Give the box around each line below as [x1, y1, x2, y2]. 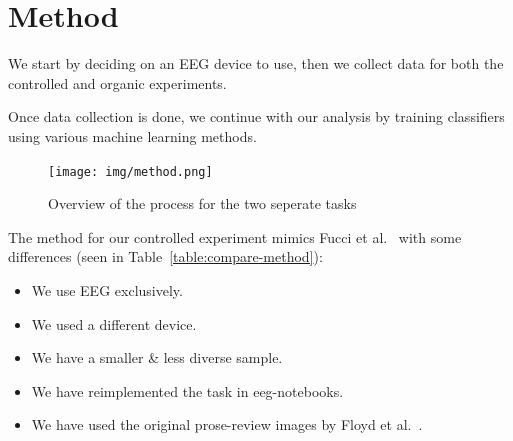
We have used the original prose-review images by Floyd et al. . [31, 414, 423, 435]
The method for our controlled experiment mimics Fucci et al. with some [8, 226, 462, 247]
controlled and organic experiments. [8, 72, 227, 93]
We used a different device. [31, 313, 197, 334]
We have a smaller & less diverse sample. [31, 347, 283, 368]
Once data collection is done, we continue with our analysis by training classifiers [8, 106, 505, 127]
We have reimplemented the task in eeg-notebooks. [31, 380, 344, 401]
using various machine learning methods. [8, 125, 257, 146]
